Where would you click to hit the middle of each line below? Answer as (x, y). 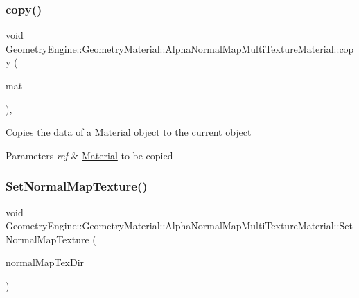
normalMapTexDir (45, 262)
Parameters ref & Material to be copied (89, 155)
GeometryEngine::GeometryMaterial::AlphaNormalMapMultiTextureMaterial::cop (180, 48)
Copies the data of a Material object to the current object (129, 132)
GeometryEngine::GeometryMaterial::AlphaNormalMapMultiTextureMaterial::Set (179, 226)
